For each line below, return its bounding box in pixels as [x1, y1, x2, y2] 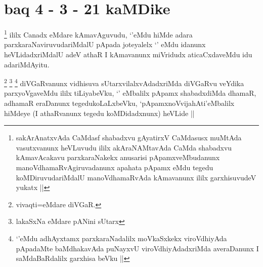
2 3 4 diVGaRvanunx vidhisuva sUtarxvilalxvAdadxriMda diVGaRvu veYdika [4, 77, 244, 88]
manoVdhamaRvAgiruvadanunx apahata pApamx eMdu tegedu [16, 162, 213, 172]
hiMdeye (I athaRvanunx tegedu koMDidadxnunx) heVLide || [4, 107, 195, 118]
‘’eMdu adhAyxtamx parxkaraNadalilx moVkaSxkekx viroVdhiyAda [16, 233, 227, 243]
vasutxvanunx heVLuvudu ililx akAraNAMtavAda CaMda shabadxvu [16, 142, 232, 152]
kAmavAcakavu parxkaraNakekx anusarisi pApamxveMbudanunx [16, 152, 220, 163]
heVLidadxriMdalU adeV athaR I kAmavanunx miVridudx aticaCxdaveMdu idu [4, 49, 252, 59]
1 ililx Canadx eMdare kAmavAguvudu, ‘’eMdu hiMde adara [4, 28, 193, 40]
